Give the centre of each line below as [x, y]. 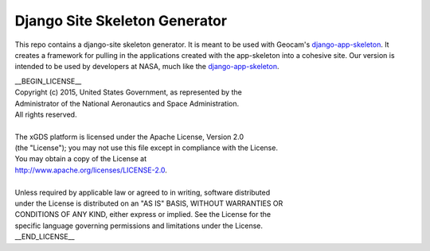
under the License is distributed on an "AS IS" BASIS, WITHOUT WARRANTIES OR [149, 203]
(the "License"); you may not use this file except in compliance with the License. [147, 148]
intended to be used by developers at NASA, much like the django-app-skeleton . [147, 67]
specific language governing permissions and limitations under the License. [139, 226]
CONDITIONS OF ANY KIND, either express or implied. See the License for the [143, 214]
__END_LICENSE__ [45, 237]
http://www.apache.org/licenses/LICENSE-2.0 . [91, 170]
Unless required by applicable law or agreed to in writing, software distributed [143, 192]
